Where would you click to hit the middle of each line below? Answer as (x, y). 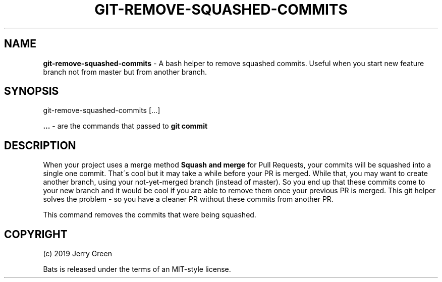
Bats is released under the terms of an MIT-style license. (137, 269)
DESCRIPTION (40, 145)
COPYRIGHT (36, 234)
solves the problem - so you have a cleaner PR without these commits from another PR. (188, 199)
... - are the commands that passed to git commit (125, 126)
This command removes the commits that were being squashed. (150, 215)
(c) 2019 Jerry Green (77, 254)
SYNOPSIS (32, 91)
